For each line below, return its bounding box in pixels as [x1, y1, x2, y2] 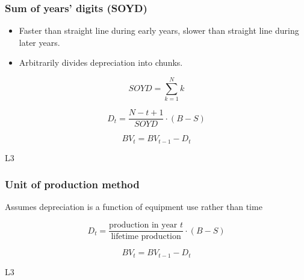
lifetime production [111, 232, 181, 241]
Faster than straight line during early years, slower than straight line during [19, 24, 299, 37]
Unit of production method [5, 177, 140, 192]
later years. [19, 36, 60, 48]
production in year [109, 221, 178, 230]
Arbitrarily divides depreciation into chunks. [19, 56, 183, 69]
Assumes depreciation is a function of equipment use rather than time [5, 200, 262, 213]
